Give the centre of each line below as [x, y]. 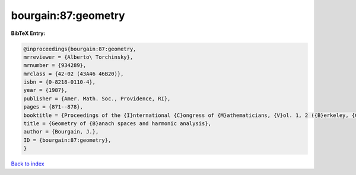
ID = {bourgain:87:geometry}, [67, 140]
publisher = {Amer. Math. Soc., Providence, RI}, [97, 98]
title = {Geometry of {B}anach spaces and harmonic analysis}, [117, 124]
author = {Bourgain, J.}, [61, 132]
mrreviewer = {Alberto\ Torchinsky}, [78, 57]
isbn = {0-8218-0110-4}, [60, 82]
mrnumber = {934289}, [55, 66]
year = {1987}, [45, 90]
